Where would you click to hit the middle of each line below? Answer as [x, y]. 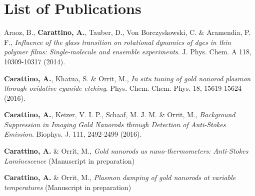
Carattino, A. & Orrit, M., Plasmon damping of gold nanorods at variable [120, 177]
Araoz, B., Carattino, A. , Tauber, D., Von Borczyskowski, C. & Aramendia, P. [127, 32]
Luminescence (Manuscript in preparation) [69, 160]
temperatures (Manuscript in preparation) [68, 187]
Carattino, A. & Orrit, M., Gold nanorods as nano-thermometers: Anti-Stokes [126, 151]
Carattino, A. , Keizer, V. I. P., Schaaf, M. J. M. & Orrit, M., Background [120, 114]
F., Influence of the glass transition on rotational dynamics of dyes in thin [117, 42]
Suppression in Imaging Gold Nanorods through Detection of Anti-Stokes [115, 124]
